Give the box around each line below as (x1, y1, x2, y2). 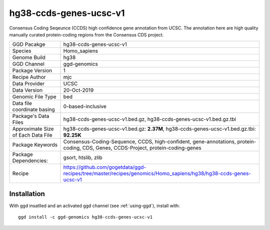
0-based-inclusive (63, 103, 107, 110)
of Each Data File (12, 132, 52, 139)
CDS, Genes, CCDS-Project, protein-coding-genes (82, 145, 202, 152)
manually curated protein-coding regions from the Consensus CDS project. (9, 31, 164, 37)
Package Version (12, 67, 52, 74)
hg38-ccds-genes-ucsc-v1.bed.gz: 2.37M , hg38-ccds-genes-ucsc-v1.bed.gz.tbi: (63, 125, 256, 132)
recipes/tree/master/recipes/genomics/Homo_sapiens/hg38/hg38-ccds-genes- (63, 170, 251, 177)
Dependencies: (12, 157, 48, 164)
